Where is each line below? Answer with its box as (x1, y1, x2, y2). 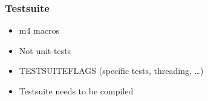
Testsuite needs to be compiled (19, 85, 134, 97)
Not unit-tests (19, 44, 71, 57)
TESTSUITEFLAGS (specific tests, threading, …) (19, 64, 204, 77)
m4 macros (19, 24, 60, 37)
